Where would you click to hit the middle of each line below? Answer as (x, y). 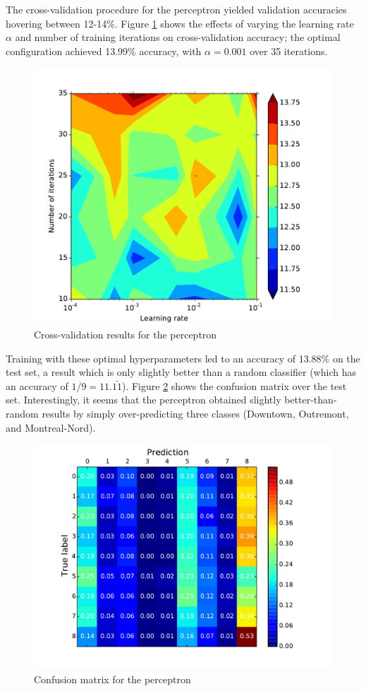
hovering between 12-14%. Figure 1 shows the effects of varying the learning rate (180, 23)
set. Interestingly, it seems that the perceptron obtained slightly (144, 400)
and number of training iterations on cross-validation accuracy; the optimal (178, 37)
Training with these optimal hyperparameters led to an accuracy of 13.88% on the (183, 358)
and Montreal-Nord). (51, 427)
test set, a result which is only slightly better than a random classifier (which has (181, 372)
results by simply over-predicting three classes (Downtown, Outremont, (195, 414)
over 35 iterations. (289, 51)
